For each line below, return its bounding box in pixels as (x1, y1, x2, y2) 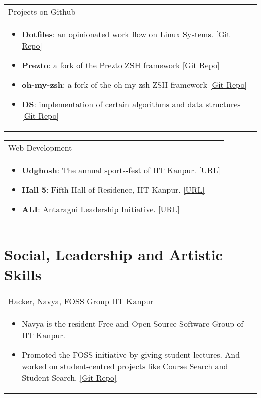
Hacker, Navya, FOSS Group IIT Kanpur (8, 295, 154, 307)
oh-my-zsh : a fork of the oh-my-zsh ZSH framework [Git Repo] (22, 79, 247, 90)
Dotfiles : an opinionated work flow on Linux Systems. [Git (22, 28, 230, 40)
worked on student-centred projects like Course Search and (22, 360, 228, 372)
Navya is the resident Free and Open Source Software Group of (22, 318, 244, 330)
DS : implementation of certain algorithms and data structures (22, 98, 241, 110)
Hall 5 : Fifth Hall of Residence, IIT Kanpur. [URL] (22, 184, 205, 195)
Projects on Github (8, 6, 76, 17)
